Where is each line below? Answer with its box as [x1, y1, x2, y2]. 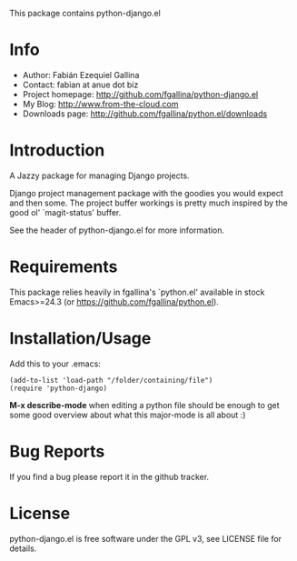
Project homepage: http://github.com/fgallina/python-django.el [22, 88, 259, 99]
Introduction [9, 140, 105, 161]
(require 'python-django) [9, 384, 107, 393]
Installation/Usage [9, 328, 152, 348]
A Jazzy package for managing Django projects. [9, 170, 190, 181]
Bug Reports [9, 441, 105, 462]
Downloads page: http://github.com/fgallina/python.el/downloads [22, 108, 268, 119]
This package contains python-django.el [9, 8, 161, 18]
